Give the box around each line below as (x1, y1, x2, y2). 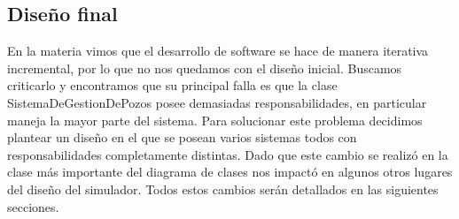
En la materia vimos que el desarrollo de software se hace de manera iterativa (7, 42, 429, 60)
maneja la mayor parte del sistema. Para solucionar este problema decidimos (7, 110, 423, 129)
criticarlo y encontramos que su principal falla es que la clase (7, 76, 338, 94)
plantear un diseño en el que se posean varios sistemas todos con (7, 128, 357, 147)
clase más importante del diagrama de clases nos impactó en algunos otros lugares (7, 162, 453, 181)
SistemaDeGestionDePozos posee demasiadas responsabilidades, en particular (7, 93, 427, 111)
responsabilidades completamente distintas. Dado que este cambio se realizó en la (7, 145, 448, 163)
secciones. (7, 197, 59, 215)
